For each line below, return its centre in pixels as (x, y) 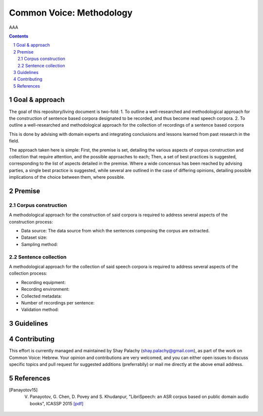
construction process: (31, 222)
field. (14, 141)
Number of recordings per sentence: (58, 303)
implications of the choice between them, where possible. (67, 177)
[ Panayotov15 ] (23, 390)
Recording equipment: (43, 282)
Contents (19, 36)
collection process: (28, 273)
